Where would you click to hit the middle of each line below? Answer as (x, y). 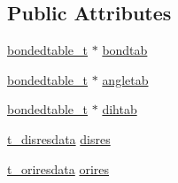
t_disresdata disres (59, 138)
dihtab (120, 109)
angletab (125, 79)
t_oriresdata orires (58, 168)
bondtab (125, 50)
